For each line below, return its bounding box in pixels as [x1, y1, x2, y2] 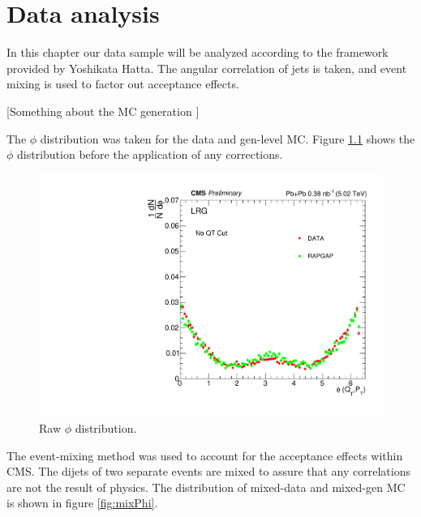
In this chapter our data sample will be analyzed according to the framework [6, 44, 389, 61]
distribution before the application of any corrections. [17, 146, 283, 163]
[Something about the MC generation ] [6, 102, 200, 119]
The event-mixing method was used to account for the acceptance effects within [6, 446, 403, 464]
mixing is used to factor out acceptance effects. [6, 75, 239, 92]
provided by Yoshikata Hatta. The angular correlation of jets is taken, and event [6, 59, 407, 76]
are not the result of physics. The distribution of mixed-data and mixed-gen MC [6, 478, 406, 495]
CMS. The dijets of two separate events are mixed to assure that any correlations [6, 463, 410, 480]
